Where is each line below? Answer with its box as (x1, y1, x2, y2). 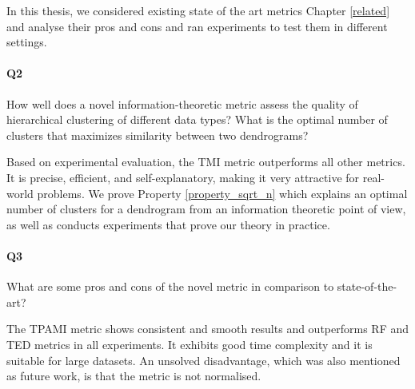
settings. (6, 34, 47, 50)
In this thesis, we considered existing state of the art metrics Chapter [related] (6, 2, 390, 18)
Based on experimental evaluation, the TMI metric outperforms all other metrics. (6, 153, 405, 170)
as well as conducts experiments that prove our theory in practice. (6, 216, 330, 232)
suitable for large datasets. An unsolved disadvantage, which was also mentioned (6, 351, 401, 368)
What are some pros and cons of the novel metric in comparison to (6, 278, 334, 295)
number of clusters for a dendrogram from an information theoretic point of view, (6, 200, 406, 217)
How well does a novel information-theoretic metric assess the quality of (6, 95, 358, 112)
